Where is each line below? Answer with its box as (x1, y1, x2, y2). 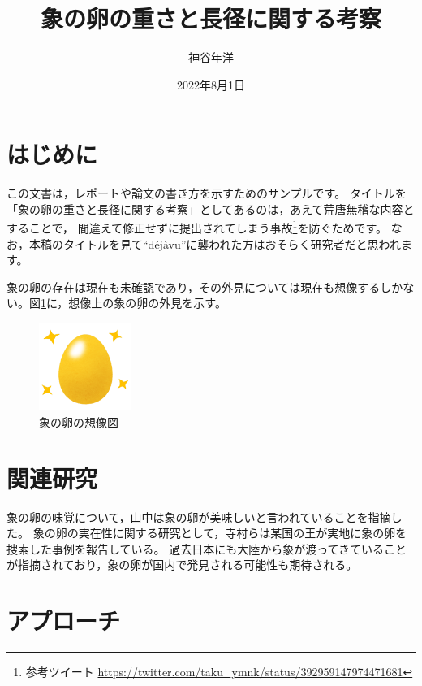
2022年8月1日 (177, 76, 245, 93)
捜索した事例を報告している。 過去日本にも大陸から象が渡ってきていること (6, 540, 407, 557)
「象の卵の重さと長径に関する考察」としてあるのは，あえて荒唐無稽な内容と (6, 200, 415, 217)
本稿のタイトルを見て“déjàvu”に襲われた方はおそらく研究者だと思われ (28, 235, 401, 252)
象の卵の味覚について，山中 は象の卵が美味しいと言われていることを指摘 (6, 508, 391, 525)
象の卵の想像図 (39, 413, 118, 430)
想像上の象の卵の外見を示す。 (68, 294, 226, 311)
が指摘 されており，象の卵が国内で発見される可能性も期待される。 (6, 556, 358, 573)
